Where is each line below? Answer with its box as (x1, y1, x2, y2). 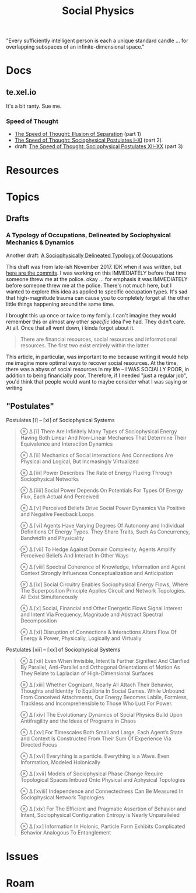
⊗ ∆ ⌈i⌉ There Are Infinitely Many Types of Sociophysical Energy (20, 428, 177, 435)
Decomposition (20, 617, 57, 624)
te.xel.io (6, 87, 37, 97)
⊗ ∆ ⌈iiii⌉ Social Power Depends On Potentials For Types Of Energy (20, 487, 183, 494)
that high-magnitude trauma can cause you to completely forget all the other (6, 294, 190, 301)
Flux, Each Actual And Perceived (20, 493, 99, 500)
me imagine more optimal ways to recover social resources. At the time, (6, 359, 178, 367)
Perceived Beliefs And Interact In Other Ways (20, 552, 129, 559)
